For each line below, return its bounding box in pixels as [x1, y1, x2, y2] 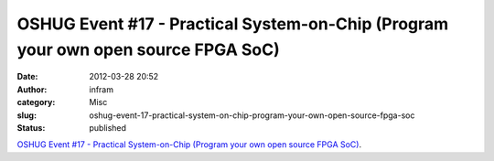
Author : [16, 83, 48, 95]
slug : [16, 110, 37, 121]
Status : [16, 122, 46, 133]
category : [16, 97, 56, 108]
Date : [16, 71, 38, 82]
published [89, 122, 127, 133]
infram [89, 83, 114, 95]
